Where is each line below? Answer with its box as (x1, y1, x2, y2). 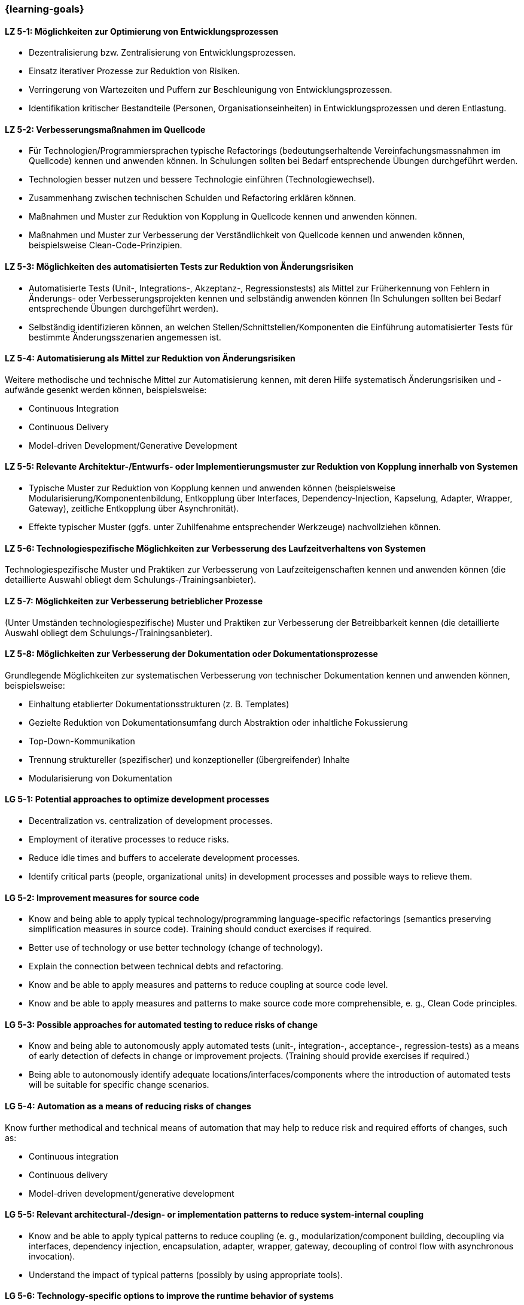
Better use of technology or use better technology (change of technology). (29, 942, 323, 953)
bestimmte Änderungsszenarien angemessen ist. (29, 331, 221, 342)
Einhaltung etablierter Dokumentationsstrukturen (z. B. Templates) (29, 698, 290, 709)
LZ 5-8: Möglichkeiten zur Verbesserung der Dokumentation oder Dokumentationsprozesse (5, 649, 378, 659)
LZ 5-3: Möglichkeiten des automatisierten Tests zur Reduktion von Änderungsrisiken (5, 261, 354, 272)
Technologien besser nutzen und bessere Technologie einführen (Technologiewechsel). (29, 174, 375, 185)
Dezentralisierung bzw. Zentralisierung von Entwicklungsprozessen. (29, 47, 296, 58)
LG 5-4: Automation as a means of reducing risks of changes (5, 1101, 251, 1112)
